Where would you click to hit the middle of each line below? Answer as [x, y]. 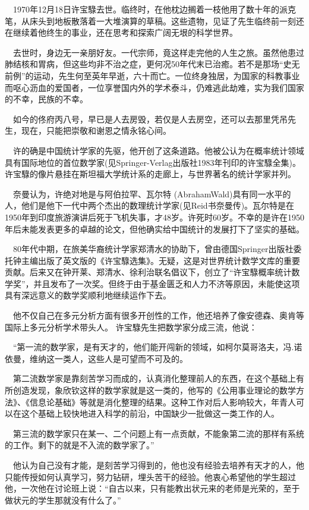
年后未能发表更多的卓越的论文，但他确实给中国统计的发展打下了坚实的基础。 [154, 229]
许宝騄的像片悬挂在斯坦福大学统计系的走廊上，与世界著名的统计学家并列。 [150, 174]
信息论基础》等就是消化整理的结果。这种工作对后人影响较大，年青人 [163, 402]
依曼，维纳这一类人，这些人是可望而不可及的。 [96, 358]
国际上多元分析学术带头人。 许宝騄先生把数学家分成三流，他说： [131, 327]
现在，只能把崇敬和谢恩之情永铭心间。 [96, 130]
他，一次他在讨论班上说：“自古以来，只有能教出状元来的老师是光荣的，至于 [152, 488]
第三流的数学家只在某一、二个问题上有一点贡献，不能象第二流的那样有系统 [159, 433]
